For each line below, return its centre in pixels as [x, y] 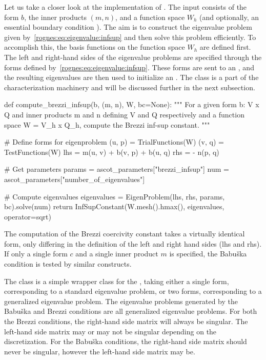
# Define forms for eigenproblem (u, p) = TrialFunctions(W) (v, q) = [114, 142]
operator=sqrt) [28, 216]
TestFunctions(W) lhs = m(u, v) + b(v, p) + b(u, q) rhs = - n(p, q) [112, 152]
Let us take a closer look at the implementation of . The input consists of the [126, 7]
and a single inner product [117, 254]
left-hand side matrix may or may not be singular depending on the [110, 331]
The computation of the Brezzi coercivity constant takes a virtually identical [125, 234]
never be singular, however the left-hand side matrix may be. [100, 351]
